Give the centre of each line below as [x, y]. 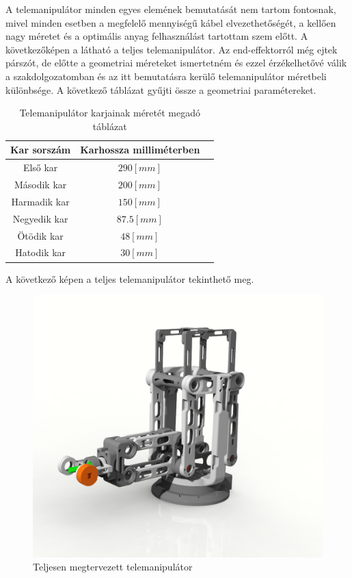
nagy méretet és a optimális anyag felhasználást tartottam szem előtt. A [157, 36]
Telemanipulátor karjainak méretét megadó [110, 113]
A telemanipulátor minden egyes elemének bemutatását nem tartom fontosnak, [171, 9]
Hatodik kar [41, 252]
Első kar [40, 167]
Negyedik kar [40, 218]
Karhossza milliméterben [140, 150]
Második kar [40, 185]
